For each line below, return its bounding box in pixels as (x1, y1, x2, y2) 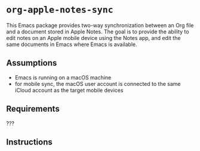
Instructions (6, 137, 53, 147)
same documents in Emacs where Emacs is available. (6, 41, 137, 48)
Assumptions (6, 58, 57, 68)
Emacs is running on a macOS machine (14, 73, 112, 81)
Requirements (6, 104, 60, 114)
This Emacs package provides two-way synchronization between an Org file (6, 21, 194, 29)
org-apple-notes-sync (6, 4, 113, 16)
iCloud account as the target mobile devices (14, 87, 124, 94)
